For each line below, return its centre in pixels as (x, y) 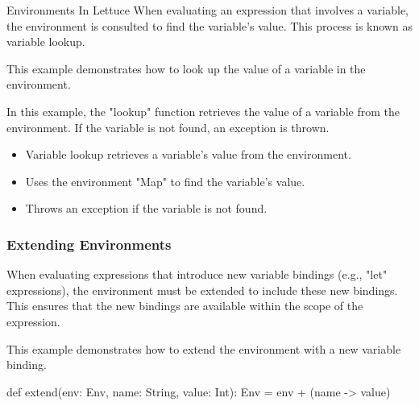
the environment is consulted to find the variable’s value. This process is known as (209, 25)
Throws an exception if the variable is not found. (146, 208)
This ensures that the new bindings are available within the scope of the (185, 306)
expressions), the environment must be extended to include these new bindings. (202, 290)
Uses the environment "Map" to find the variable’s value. (165, 181)
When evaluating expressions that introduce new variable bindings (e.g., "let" (197, 274)
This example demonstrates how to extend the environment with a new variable (204, 348)
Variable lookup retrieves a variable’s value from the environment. (188, 154)
